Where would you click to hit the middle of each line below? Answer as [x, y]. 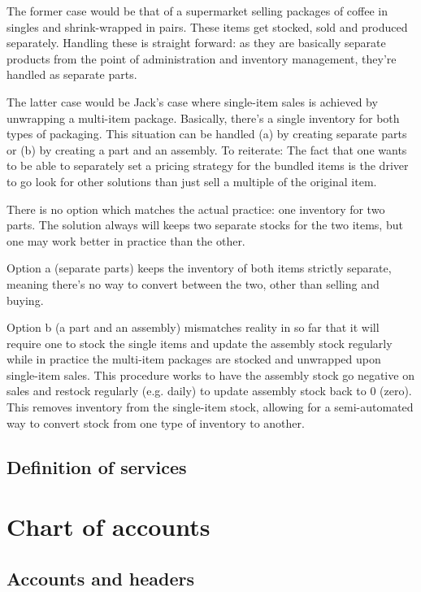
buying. [25, 300]
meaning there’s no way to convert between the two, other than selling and [193, 283]
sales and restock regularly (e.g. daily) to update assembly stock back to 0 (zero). [209, 391]
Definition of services [97, 466]
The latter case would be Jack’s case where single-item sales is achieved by [192, 101]
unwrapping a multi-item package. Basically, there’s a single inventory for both [203, 118]
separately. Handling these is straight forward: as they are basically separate [196, 43]
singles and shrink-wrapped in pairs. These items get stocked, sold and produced [207, 26]
